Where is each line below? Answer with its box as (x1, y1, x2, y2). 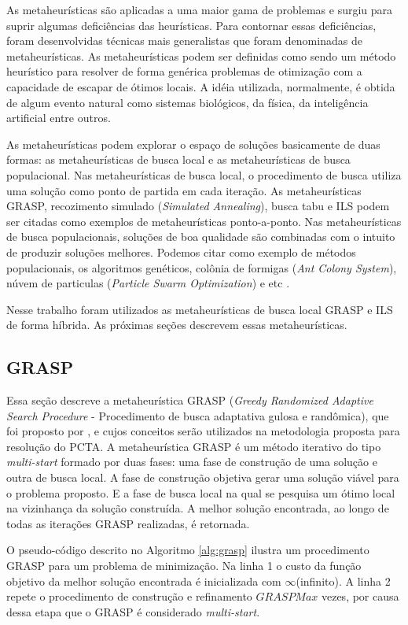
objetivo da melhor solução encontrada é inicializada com (6, 572, 281, 589)
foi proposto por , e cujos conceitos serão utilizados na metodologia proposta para (6, 423, 400, 439)
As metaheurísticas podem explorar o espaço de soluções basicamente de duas (6, 135, 380, 152)
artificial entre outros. (6, 109, 111, 126)
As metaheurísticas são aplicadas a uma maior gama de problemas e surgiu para (6, 2, 393, 17)
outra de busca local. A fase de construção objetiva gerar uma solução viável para (6, 469, 399, 486)
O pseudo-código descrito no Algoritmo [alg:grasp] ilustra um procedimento (6, 542, 369, 558)
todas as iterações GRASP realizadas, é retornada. (6, 515, 250, 531)
